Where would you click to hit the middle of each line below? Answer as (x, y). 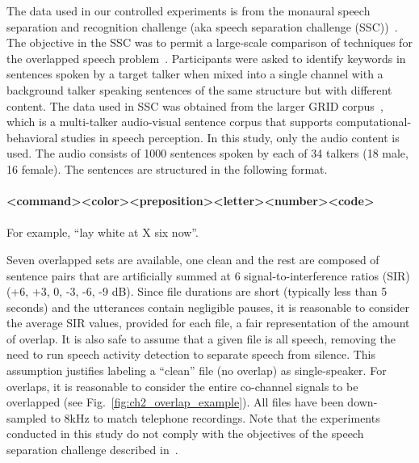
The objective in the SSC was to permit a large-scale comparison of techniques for (209, 42)
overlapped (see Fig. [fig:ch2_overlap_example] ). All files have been (175, 402)
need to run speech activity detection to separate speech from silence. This (191, 354)
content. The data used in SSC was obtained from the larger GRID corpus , (195, 105)
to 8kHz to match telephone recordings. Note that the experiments (215, 417)
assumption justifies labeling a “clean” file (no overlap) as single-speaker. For (197, 370)
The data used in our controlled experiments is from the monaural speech (189, 11)
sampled (27, 417)
